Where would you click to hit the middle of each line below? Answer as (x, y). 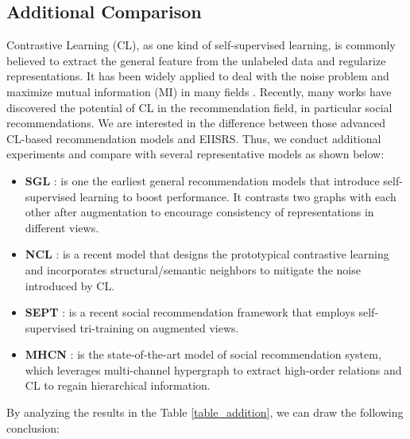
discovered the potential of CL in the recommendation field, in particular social (199, 107)
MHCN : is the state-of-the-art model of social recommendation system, (203, 354)
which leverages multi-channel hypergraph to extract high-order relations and (213, 369)
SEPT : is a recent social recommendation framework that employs (190, 312)
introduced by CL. (70, 285)
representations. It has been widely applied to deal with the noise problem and (198, 76)
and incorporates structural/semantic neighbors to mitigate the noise (193, 269)
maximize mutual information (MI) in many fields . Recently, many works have (199, 91)
